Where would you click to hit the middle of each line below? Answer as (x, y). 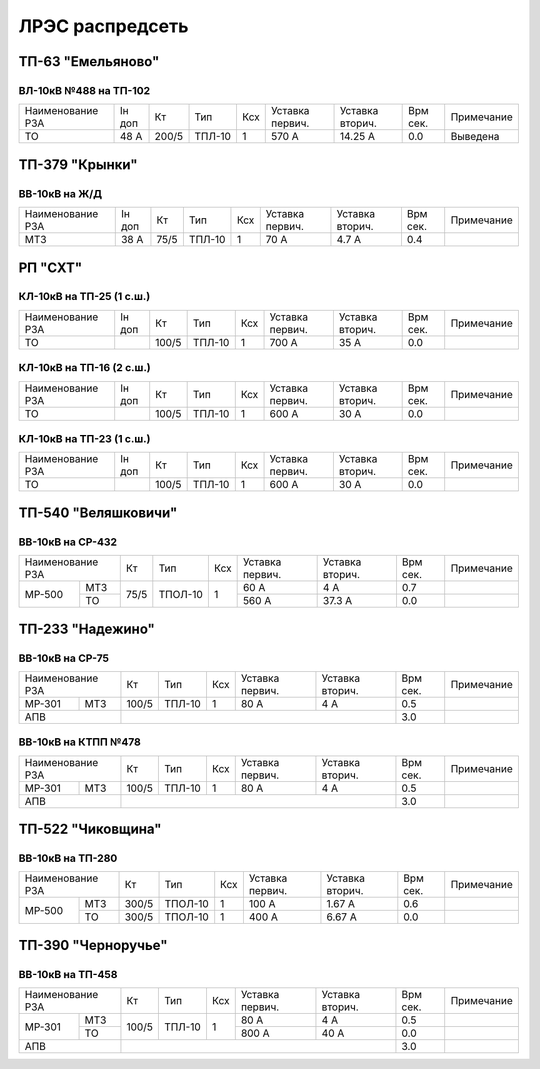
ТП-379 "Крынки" (78, 164)
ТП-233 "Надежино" (86, 628)
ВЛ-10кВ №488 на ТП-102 (84, 90)
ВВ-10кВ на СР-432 (68, 542)
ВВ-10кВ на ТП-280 (68, 858)
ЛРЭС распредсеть (103, 26)
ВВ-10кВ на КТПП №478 (80, 742)
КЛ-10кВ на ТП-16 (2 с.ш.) (85, 368)
